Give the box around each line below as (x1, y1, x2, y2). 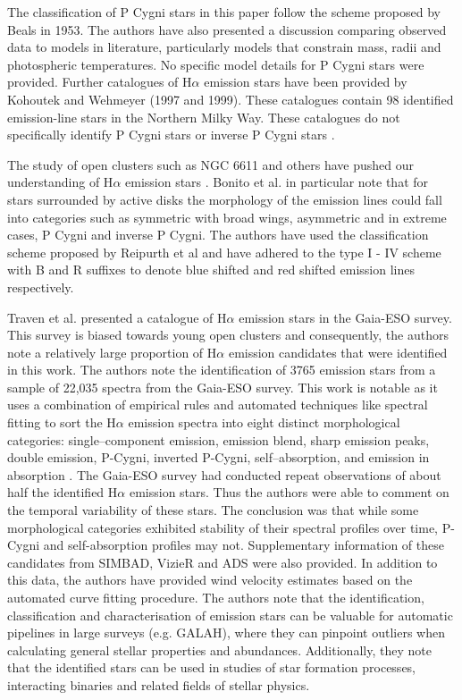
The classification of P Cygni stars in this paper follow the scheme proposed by (7, 3, 441, 21)
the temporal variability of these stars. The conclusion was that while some (7, 501, 419, 519)
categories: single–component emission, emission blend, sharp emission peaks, (7, 430, 430, 449)
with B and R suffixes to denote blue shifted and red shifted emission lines (7, 260, 415, 279)
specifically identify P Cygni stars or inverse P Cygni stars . (7, 125, 335, 144)
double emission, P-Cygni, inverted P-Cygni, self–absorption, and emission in (7, 448, 430, 467)
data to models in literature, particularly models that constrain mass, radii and (7, 38, 441, 56)
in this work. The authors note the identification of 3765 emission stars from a (7, 360, 436, 379)
